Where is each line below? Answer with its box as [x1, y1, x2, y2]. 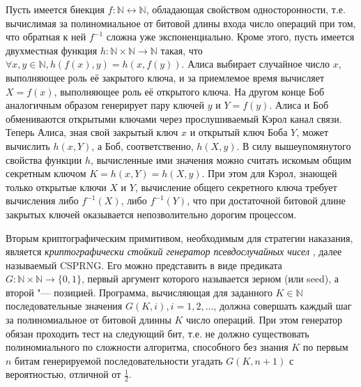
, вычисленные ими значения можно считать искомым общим [91, 152, 352, 167]
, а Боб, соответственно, [91, 138, 194, 153]
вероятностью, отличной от [6, 367, 121, 381]
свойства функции [6, 152, 82, 167]
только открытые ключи [6, 179, 107, 194]
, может [296, 125, 329, 139]
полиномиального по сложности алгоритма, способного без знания [6, 340, 289, 354]
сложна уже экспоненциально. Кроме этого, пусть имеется [106, 29, 355, 44]
